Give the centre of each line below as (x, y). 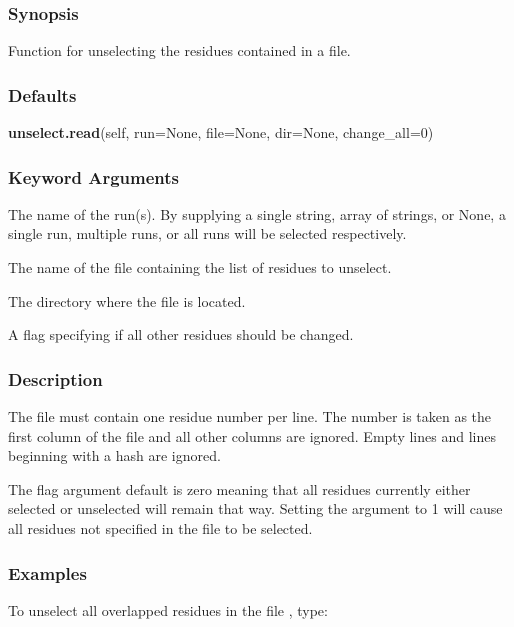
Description (55, 378)
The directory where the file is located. (127, 300)
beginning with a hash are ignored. (114, 455)
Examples (47, 572)
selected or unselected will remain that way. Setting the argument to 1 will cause (255, 508)
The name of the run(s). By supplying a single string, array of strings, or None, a (257, 213)
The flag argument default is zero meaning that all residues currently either (239, 488)
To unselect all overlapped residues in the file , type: (168, 609)
